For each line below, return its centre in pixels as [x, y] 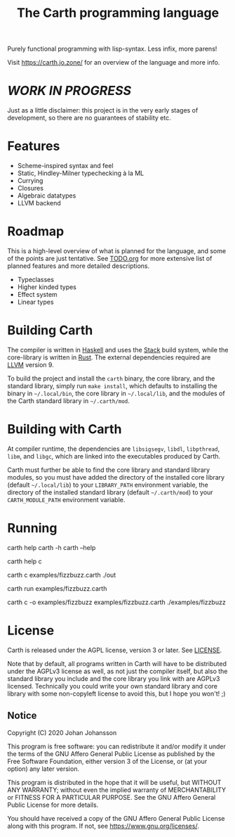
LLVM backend [39, 203]
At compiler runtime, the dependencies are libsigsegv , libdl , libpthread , [114, 449]
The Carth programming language [118, 13]
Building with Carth [65, 429]
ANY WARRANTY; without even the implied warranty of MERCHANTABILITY [117, 790]
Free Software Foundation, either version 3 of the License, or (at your [107, 761]
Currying [30, 181]
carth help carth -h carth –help [52, 547]
